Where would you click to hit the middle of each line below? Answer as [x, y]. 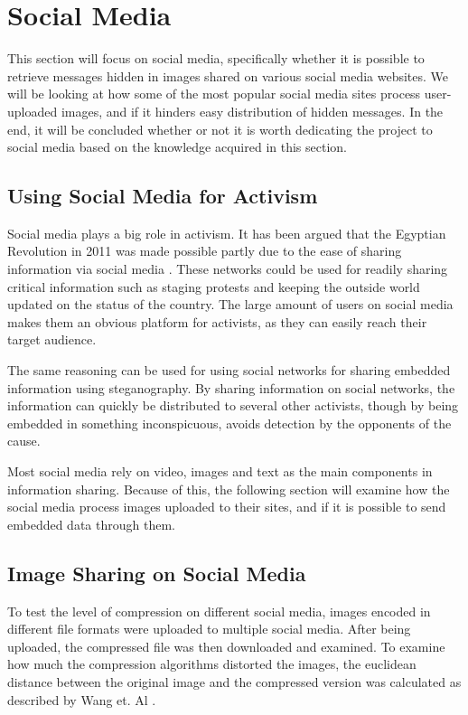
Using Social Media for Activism [163, 196]
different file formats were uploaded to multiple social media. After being [209, 629]
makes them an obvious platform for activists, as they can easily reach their [217, 321]
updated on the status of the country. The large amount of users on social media [230, 304]
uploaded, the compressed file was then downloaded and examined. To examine [226, 646]
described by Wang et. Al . [82, 699]
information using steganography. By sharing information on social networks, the [231, 387]
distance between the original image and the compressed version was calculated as [234, 681]
